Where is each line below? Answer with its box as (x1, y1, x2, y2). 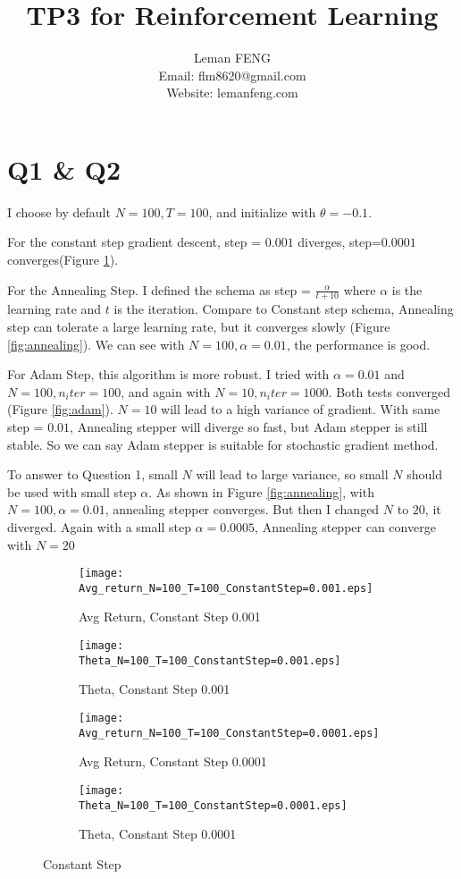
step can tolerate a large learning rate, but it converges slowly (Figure (7, 317, 390, 336)
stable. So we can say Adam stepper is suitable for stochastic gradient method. (7, 435, 439, 453)
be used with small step (7, 482, 137, 501)
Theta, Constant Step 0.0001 (79, 824, 237, 843)
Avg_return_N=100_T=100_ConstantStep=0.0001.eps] (79, 726, 380, 740)
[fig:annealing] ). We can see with (7, 334, 185, 353)
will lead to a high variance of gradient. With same (161, 400, 440, 418)
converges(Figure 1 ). (7, 250, 119, 269)
